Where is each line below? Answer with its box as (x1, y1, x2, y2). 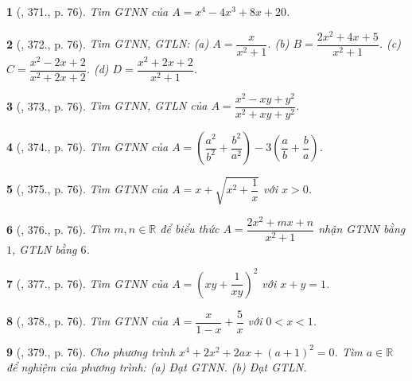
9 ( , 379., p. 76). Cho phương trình (6, 343, 176, 360)
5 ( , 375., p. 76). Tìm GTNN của (6, 181, 169, 197)
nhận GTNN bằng (318, 220, 406, 237)
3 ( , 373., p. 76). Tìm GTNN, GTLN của (6, 97, 208, 114)
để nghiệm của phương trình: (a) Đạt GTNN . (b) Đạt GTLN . (6, 359, 307, 375)
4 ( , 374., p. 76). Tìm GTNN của (6, 138, 169, 155)
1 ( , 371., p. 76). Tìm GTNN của (6, 3, 169, 19)
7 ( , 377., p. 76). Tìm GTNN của (6, 274, 169, 291)
